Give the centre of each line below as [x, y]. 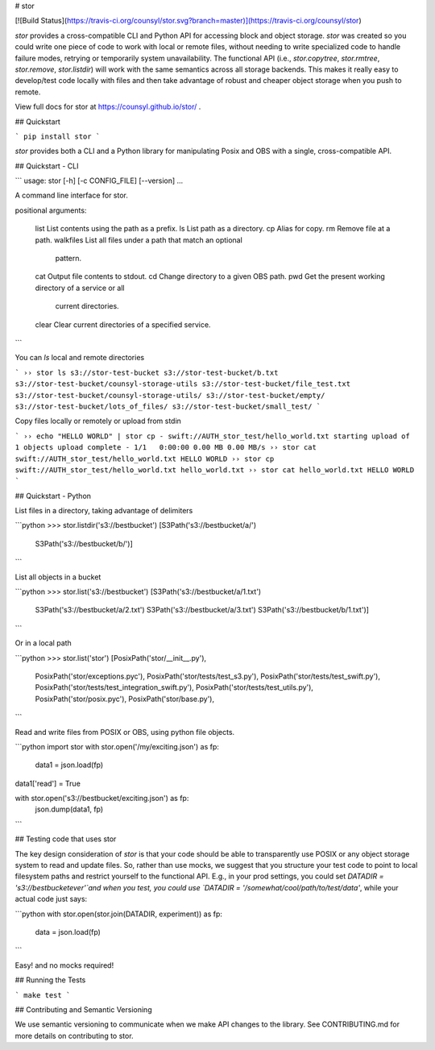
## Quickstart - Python [53, 496]
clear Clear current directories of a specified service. [123, 324]
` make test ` [43, 995]
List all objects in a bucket [58, 577]
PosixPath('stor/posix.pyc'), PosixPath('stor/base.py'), [125, 699]
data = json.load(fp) [68, 932]
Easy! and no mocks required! [64, 965]
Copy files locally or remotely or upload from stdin [98, 421]
